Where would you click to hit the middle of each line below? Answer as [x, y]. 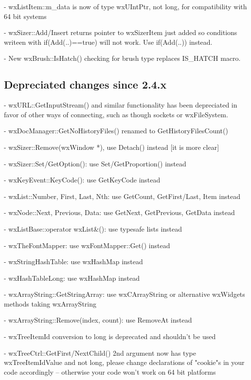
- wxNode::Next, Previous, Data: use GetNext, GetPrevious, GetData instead [119, 212]
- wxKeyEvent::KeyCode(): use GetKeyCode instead [82, 180]
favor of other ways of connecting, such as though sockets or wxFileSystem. [116, 114]
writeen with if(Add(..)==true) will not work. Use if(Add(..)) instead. [108, 42]
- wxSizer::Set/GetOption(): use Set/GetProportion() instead [95, 163]
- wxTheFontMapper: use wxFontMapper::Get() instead [87, 245]
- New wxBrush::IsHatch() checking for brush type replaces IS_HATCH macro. [122, 58]
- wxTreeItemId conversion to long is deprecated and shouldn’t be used [110, 336]
